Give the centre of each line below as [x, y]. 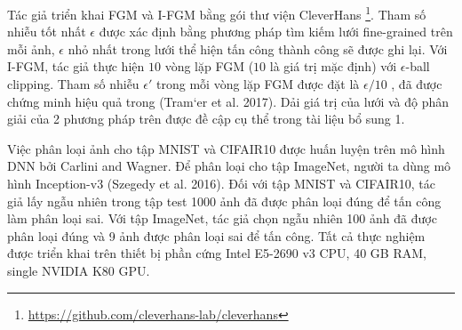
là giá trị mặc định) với [333, 66]
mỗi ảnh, [31, 48]
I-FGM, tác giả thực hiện [76, 66]
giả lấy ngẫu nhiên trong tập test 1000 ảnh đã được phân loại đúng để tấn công [224, 201]
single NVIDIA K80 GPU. [79, 270]
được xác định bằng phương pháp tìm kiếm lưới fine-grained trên [276, 32]
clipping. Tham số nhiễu [73, 84]
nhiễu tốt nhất [47, 32]
